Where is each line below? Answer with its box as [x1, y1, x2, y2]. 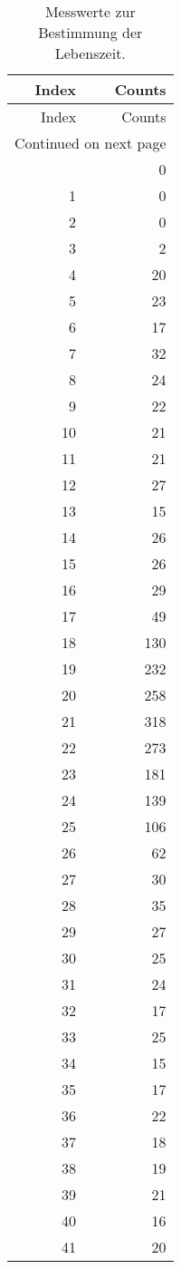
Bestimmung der [38, 22, 143, 43]
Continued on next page [14, 132, 167, 153]
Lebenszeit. [54, 43, 126, 63]
